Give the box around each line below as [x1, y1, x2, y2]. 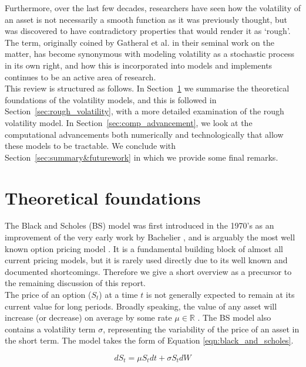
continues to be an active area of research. [5, 70, 156, 83]
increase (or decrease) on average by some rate [5, 311, 172, 324]
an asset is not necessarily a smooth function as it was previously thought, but [5, 13, 288, 25]
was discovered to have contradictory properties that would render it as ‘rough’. [5, 25, 291, 37]
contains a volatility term [5, 322, 96, 335]
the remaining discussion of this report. [5, 277, 146, 289]
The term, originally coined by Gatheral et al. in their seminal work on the [5, 36, 274, 48]
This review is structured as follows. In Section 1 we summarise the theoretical [5, 82, 290, 94]
